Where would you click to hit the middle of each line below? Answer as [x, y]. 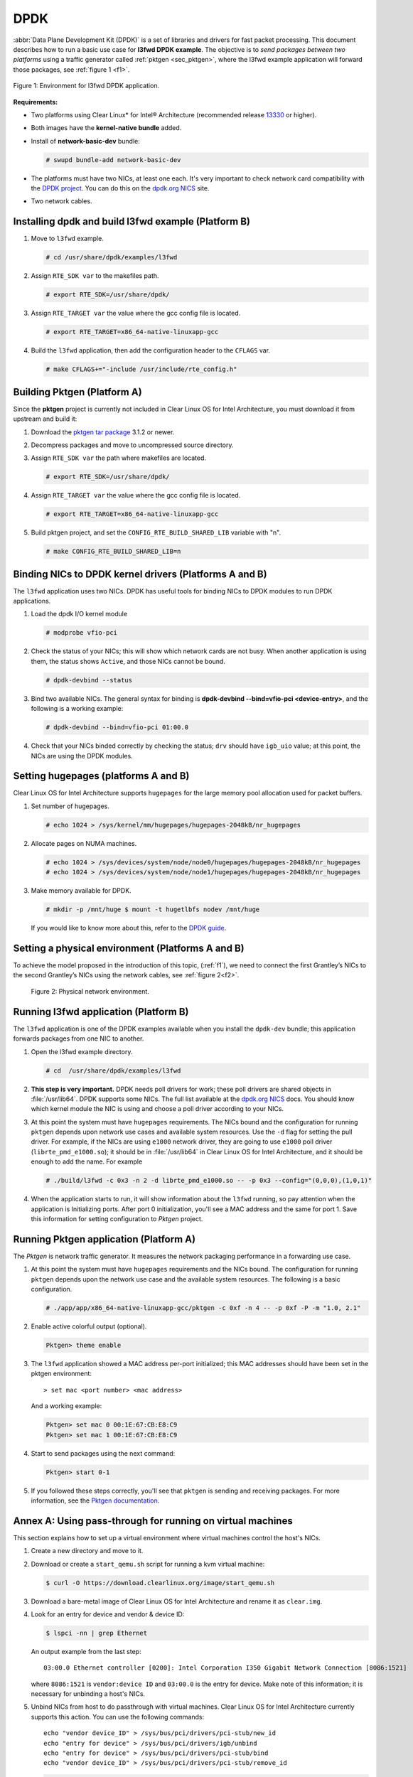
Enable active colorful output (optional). [89, 1326]
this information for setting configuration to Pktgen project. [117, 1218]
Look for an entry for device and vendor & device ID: [108, 1614]
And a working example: [66, 1406]
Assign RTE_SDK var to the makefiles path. [95, 276]
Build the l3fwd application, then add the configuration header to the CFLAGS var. [150, 350]
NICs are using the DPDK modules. [82, 756]
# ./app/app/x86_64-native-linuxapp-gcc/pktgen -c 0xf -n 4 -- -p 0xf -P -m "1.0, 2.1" [203, 1308]
